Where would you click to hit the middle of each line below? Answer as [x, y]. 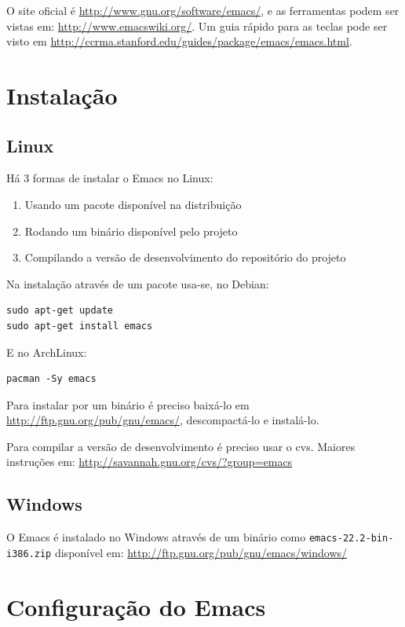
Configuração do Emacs [136, 606]
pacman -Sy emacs [51, 379]
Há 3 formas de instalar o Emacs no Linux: [110, 178]
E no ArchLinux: [47, 352]
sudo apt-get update [60, 311]
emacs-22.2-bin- [351, 539]
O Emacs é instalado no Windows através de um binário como [156, 537]
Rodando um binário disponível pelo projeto [131, 231]
